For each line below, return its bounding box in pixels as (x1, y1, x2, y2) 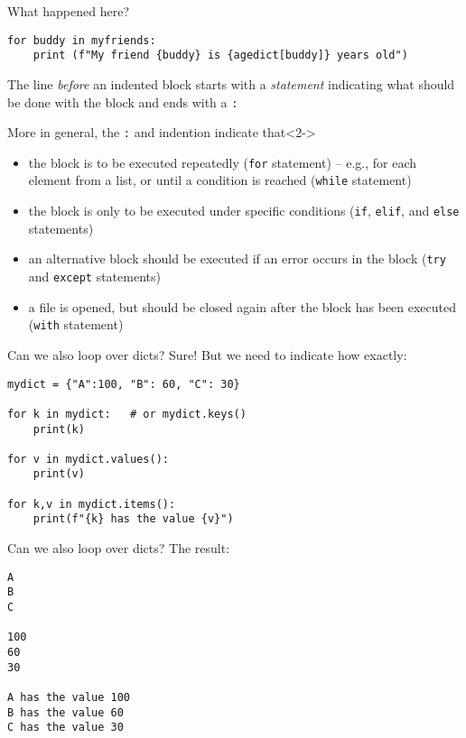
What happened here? (7, 2, 130, 20)
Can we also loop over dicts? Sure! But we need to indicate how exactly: (7, 345, 407, 364)
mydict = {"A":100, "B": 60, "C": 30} (7, 377, 240, 391)
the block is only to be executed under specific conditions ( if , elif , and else (28, 201, 460, 220)
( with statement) (28, 315, 124, 334)
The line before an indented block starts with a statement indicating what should (7, 74, 455, 93)
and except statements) (28, 267, 161, 286)
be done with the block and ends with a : (7, 92, 238, 111)
